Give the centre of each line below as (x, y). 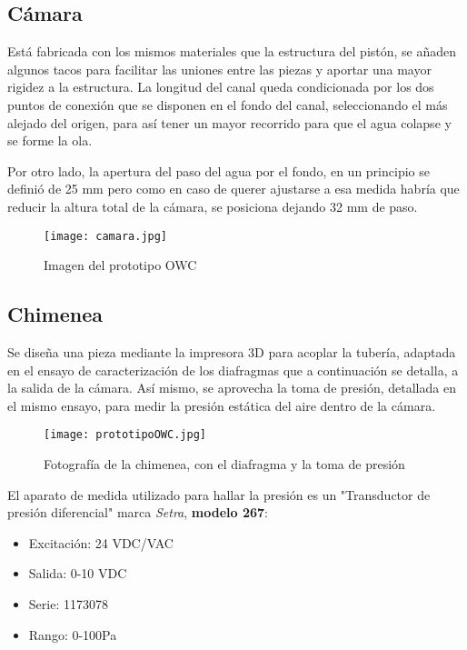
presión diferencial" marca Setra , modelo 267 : (138, 512)
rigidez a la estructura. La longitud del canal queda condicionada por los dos (221, 87)
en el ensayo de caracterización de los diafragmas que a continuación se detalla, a (233, 370)
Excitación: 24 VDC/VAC (101, 542)
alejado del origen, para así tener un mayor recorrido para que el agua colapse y (229, 122)
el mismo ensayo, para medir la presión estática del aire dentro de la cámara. (222, 405)
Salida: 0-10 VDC (78, 573)
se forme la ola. (50, 140)
